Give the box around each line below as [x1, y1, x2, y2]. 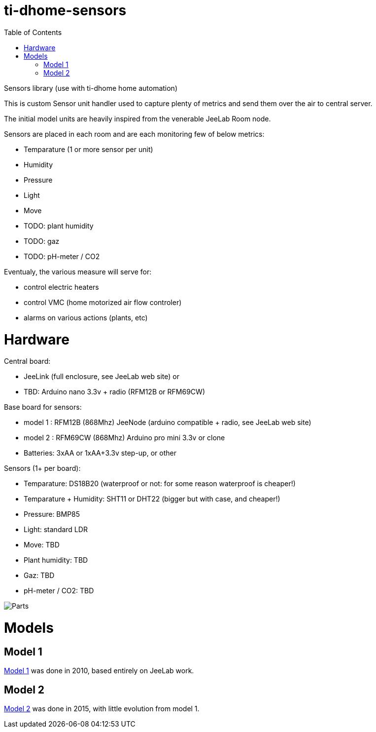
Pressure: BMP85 [24, 510, 80, 519]
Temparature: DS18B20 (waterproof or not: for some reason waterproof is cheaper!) [24, 479, 296, 488]
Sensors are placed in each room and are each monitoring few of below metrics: [4, 129, 265, 138]
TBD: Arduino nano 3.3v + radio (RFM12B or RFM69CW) [24, 387, 205, 396]
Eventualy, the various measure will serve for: [4, 267, 152, 276]
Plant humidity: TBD [24, 556, 88, 565]
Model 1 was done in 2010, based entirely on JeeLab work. [4, 666, 194, 675]
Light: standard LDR [24, 525, 88, 534]
